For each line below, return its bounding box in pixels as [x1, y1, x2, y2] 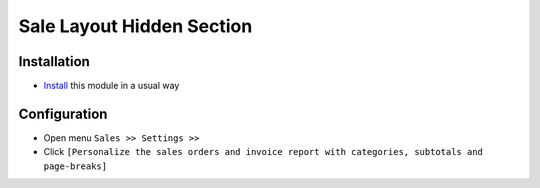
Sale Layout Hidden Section [18, 15, 253, 37]
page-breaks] [43, 160, 108, 172]
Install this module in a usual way [43, 80, 180, 92]
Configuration [18, 105, 108, 122]
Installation [18, 53, 90, 70]
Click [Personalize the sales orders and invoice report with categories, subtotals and [43, 146, 484, 158]
